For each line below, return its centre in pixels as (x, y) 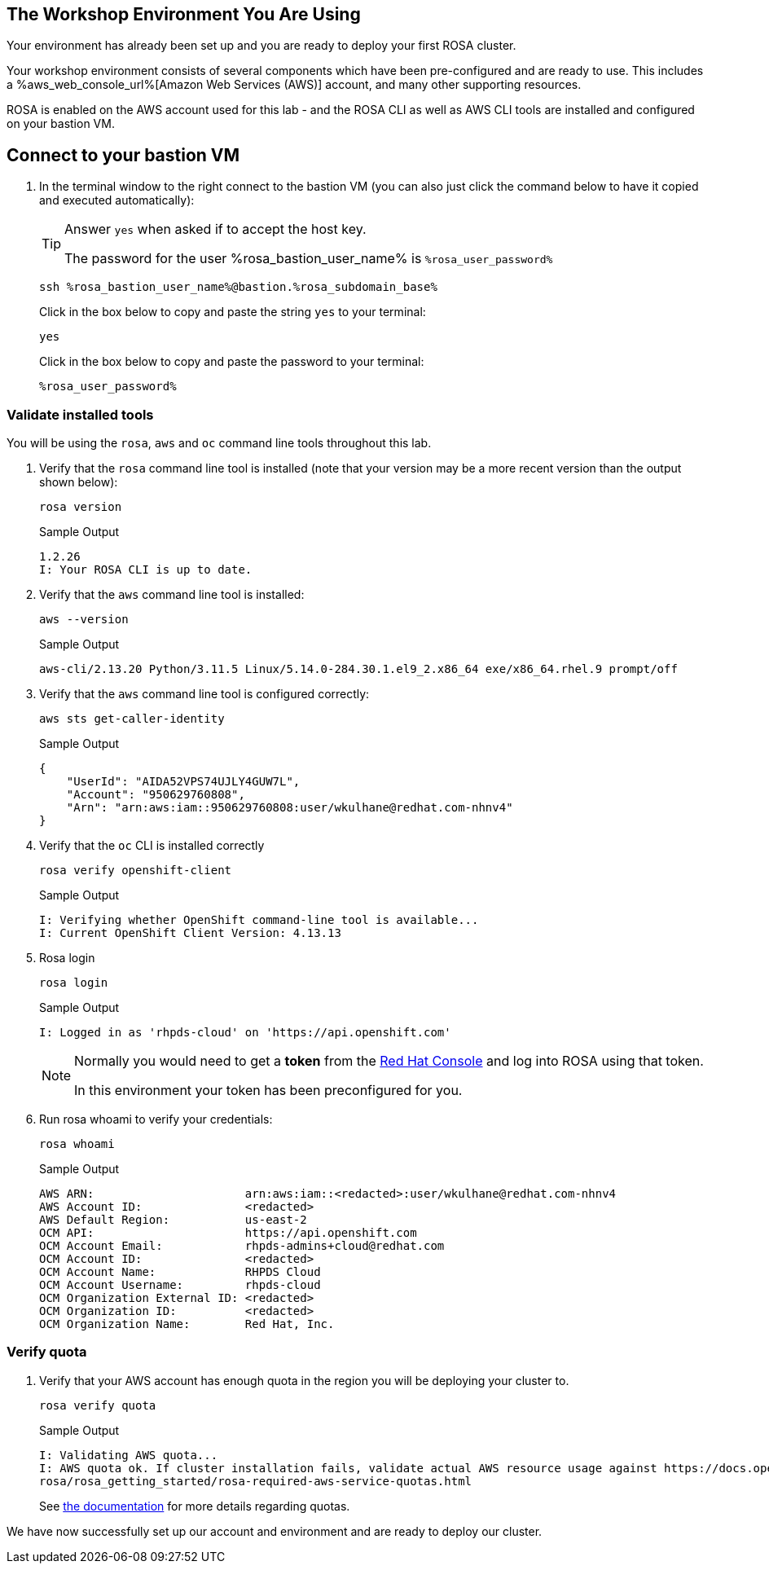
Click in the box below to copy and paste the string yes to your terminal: (233, 312)
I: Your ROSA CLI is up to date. (146, 570)
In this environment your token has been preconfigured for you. (268, 1091)
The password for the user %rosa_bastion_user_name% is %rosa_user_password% (309, 259)
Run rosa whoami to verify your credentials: (156, 1119)
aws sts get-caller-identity (132, 719)
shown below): (79, 482)
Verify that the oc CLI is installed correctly (152, 846)
